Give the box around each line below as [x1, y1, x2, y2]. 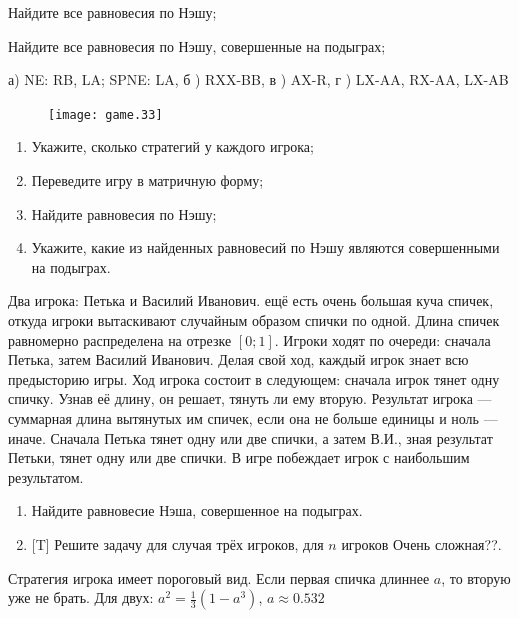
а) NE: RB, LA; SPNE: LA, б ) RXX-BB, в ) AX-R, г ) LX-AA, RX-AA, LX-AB [8, 69, 509, 90]
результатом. [8, 466, 84, 487]
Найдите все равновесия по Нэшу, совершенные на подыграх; [8, 35, 386, 56]
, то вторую [441, 567, 511, 588]
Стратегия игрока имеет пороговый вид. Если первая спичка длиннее [8, 567, 430, 588]
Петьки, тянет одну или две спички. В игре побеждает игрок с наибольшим [8, 447, 470, 468]
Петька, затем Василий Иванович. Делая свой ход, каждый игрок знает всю [8, 349, 469, 370]
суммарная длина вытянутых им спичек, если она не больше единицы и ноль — [8, 407, 498, 428]
